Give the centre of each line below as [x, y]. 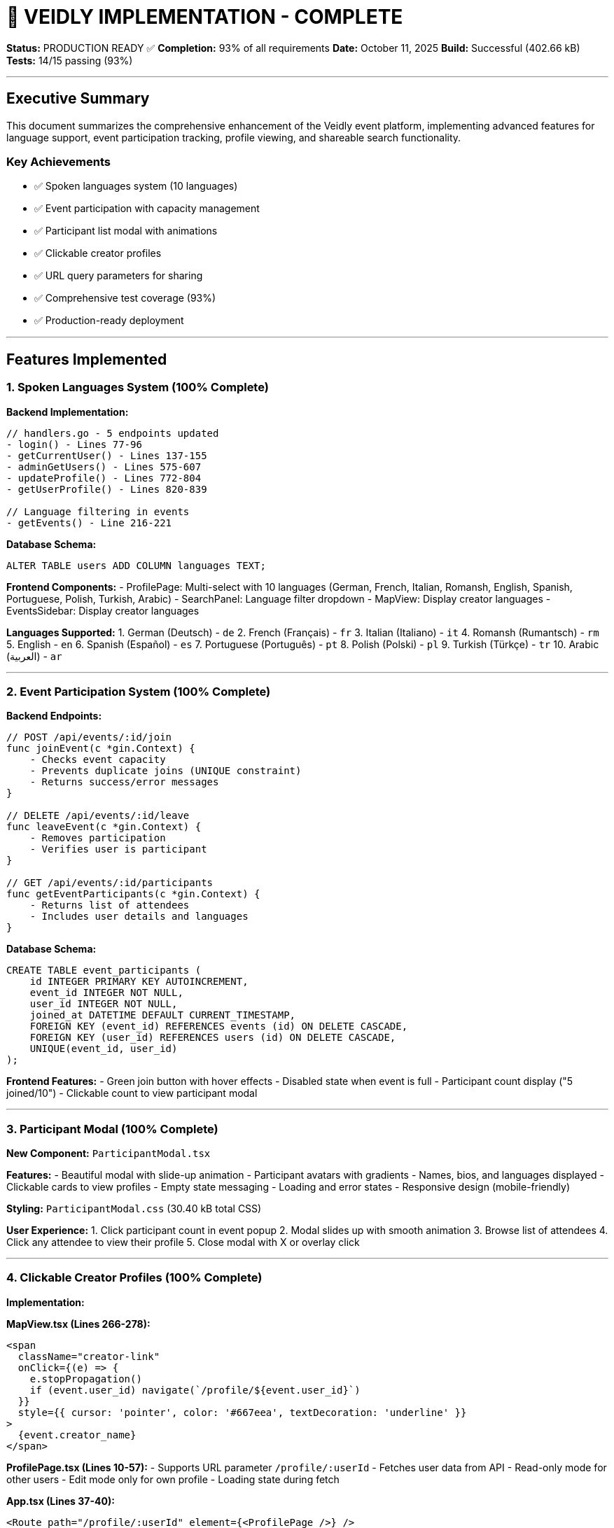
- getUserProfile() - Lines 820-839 [107, 489]
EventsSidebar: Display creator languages [103, 610]
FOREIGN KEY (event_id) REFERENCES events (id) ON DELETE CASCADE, [219, 1026]
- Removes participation [98, 838]
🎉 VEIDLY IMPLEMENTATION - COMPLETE [205, 17]
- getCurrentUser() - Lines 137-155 [107, 455]
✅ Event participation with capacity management [147, 209]
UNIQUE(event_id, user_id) [104, 1049]
